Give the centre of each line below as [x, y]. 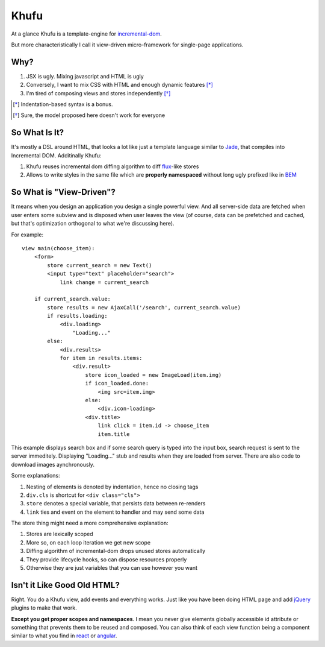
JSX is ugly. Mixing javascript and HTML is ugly [85, 76]
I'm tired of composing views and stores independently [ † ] [98, 93]
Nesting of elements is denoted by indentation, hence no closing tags [112, 487]
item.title [114, 434]
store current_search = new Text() [100, 265]
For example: [27, 235]
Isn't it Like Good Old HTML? [65, 585]
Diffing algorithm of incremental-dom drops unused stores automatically [116, 551]
